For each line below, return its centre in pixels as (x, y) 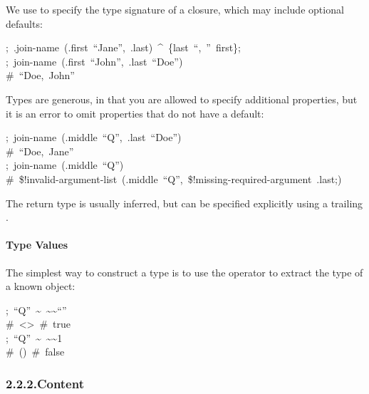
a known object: (41, 286)
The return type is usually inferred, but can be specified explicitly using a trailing (184, 203)
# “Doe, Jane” (40, 151)
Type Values (37, 245)
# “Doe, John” (40, 75)
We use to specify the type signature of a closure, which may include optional (175, 9)
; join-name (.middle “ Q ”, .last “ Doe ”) (94, 137)
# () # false (35, 352)
